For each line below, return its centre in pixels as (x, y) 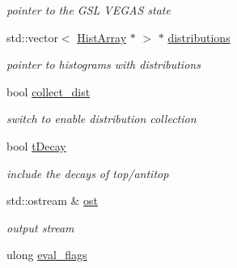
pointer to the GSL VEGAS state (89, 10)
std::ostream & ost (53, 200)
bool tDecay (36, 145)
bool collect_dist (49, 91)
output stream (40, 227)
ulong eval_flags (47, 255)
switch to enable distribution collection (102, 119)
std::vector (32, 37)
